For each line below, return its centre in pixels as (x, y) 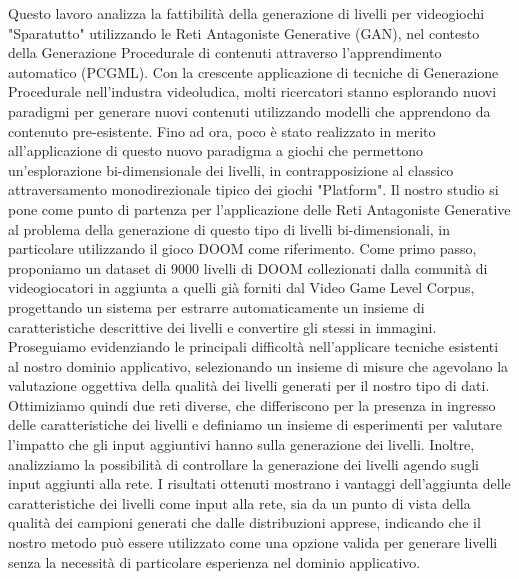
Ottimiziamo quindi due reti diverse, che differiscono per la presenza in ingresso (252, 404)
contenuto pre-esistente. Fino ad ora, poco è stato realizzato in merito (222, 130)
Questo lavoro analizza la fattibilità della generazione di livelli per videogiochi (246, 13)
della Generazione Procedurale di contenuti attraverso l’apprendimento (225, 52)
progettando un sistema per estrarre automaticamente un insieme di (216, 306)
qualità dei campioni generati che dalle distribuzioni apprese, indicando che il (244, 522)
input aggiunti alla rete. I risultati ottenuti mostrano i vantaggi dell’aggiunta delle (259, 483)
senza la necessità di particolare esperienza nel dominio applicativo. (214, 561)
